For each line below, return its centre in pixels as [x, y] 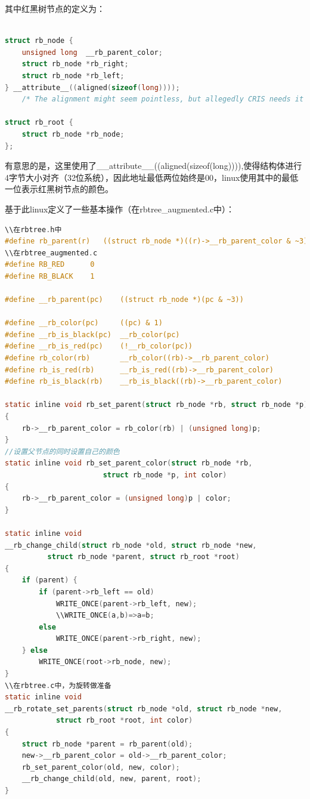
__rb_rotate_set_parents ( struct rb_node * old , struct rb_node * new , [144, 709]
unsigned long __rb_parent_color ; [92, 52]
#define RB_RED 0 [50, 265]
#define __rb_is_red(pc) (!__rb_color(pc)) [99, 346]
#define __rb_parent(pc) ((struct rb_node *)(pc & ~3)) [124, 300]
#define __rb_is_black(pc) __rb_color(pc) [92, 334]
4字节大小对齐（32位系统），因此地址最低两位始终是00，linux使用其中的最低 [152, 177]
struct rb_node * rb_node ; [73, 134]
